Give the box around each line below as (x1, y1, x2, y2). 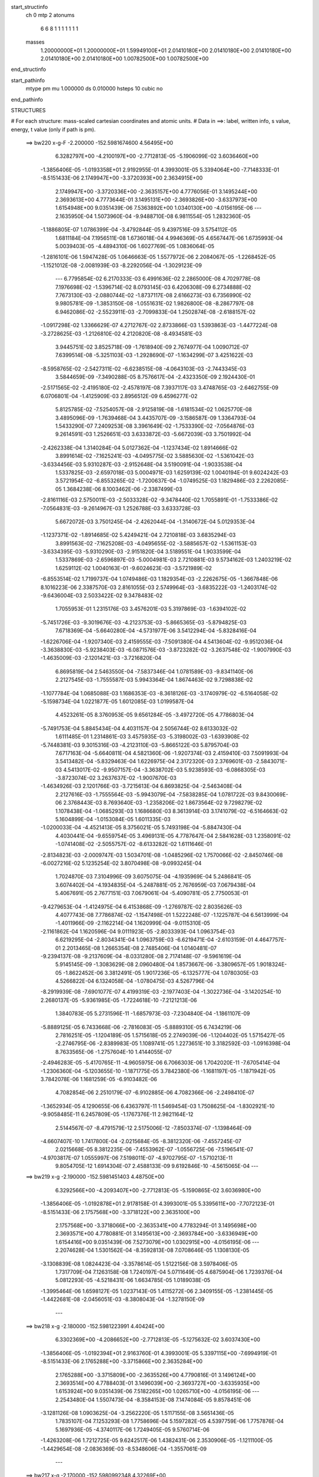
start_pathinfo (11, 77, 45, 84)
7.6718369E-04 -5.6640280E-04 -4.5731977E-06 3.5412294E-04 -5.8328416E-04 (55, 627, 257, 635)
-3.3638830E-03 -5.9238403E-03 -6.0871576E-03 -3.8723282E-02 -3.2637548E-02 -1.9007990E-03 (40, 646, 292, 653)
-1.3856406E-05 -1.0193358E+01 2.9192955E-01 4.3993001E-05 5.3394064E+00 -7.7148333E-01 (40, 166, 280, 173)
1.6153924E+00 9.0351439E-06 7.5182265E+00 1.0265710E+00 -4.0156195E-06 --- (55, 1388, 260, 1395)
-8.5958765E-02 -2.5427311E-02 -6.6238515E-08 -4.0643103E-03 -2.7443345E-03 (40, 365, 246, 372)
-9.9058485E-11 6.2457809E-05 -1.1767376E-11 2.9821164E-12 (40, 1111, 194, 1118)
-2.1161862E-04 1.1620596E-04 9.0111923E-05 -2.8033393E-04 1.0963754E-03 (40, 928, 235, 935)
